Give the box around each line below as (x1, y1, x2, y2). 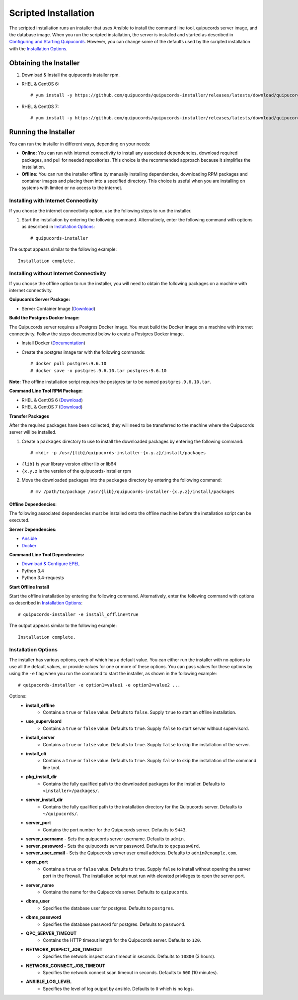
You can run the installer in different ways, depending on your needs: (9, 141, 151, 147)
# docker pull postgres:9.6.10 (30, 361, 107, 367)
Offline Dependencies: (9, 501, 57, 507)
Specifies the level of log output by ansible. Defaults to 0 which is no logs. (43, 986, 194, 992)
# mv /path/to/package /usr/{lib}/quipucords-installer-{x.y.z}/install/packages (30, 489, 235, 495)
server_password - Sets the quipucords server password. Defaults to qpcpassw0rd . (26, 843, 201, 849)
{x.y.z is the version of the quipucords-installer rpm (21, 468, 132, 474)
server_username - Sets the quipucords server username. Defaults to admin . (26, 836, 185, 842)
